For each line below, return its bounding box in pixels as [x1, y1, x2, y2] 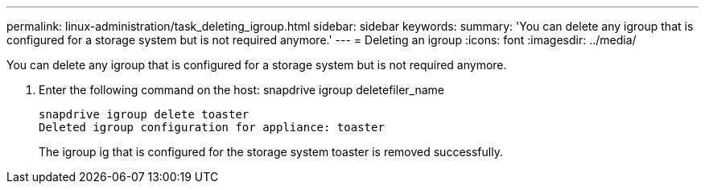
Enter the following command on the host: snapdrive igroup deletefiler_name [39, 83, 444, 97]
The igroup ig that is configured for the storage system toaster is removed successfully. [39, 145, 503, 159]
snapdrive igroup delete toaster [39, 108, 249, 121]
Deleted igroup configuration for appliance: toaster [39, 121, 385, 134]
